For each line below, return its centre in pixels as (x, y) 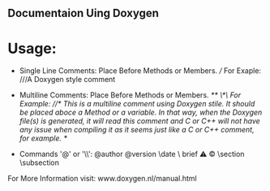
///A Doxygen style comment (67, 80)
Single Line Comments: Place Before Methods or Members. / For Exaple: (140, 71)
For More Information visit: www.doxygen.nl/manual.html (102, 179)
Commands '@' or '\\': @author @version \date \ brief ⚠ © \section (132, 154)
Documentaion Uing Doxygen (84, 13)
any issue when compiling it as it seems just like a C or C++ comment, (137, 130)
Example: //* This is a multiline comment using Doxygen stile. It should (137, 104)
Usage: (32, 48)
